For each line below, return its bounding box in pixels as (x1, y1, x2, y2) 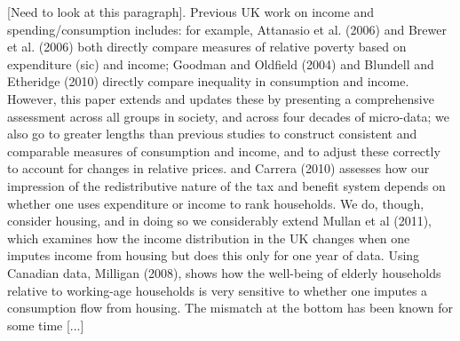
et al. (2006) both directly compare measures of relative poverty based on (7, 37, 407, 56)
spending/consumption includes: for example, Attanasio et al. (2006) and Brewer (7, 20, 447, 38)
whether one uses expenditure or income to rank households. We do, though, (7, 194, 424, 212)
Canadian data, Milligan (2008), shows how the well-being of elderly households (7, 263, 441, 282)
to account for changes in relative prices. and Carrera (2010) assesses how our (7, 159, 430, 178)
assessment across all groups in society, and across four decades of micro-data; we (7, 107, 449, 125)
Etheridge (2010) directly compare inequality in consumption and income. (7, 72, 409, 91)
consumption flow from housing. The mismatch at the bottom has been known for (7, 298, 454, 317)
